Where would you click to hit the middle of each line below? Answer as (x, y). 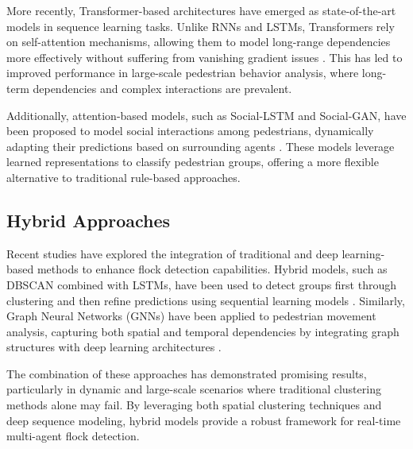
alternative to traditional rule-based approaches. (124, 177)
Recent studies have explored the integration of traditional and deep (172, 253)
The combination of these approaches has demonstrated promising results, (187, 373)
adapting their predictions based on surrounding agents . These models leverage (201, 146)
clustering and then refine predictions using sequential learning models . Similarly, (206, 300)
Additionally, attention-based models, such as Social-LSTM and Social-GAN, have (206, 115)
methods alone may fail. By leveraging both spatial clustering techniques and (194, 405)
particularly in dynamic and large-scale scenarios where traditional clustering (194, 389)
